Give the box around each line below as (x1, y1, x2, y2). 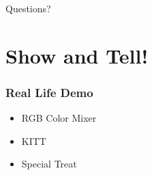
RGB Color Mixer (21, 111, 97, 125)
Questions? (5, 1, 51, 15)
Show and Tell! (5, 41, 149, 69)
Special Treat (21, 157, 77, 171)
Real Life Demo (5, 83, 93, 100)
